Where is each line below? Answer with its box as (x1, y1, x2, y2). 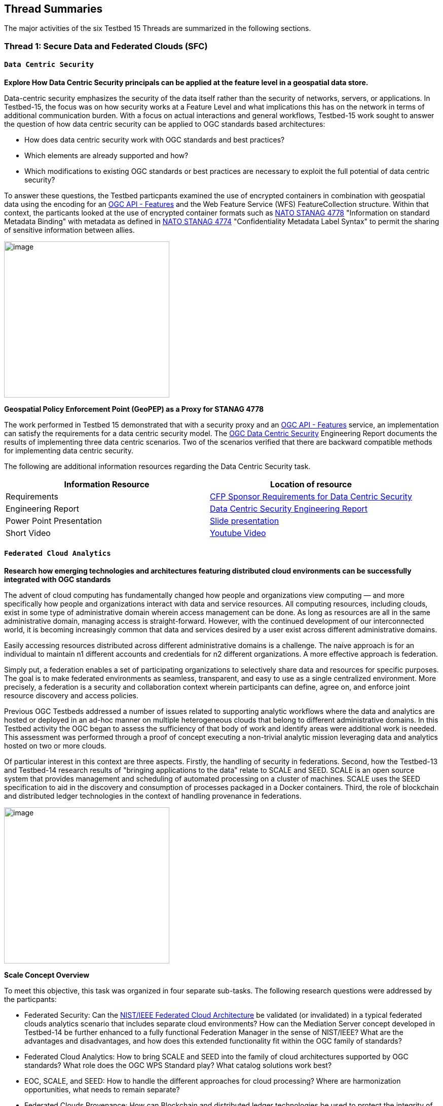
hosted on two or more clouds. (4, 741, 106, 751)
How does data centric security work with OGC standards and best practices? (24, 135, 285, 145)
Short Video (6, 528, 51, 539)
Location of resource (270, 479, 352, 490)
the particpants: (4, 995, 57, 1004)
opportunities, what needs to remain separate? (24, 1085, 180, 1094)
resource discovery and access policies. (4, 691, 139, 700)
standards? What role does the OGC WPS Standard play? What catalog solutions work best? (24, 1061, 332, 1070)
